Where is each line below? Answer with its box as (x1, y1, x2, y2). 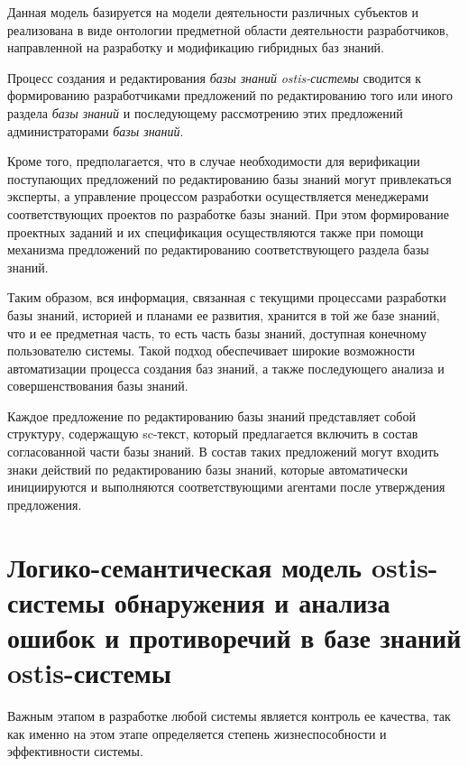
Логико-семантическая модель (7, 548, 362, 585)
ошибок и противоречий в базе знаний (7, 619, 462, 655)
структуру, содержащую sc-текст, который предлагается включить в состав (7, 424, 418, 443)
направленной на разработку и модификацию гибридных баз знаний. (7, 38, 385, 57)
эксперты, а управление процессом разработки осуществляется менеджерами (7, 187, 429, 206)
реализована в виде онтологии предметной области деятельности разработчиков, (7, 20, 449, 39)
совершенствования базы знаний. (7, 376, 188, 395)
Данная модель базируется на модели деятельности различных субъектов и (7, 3, 419, 21)
